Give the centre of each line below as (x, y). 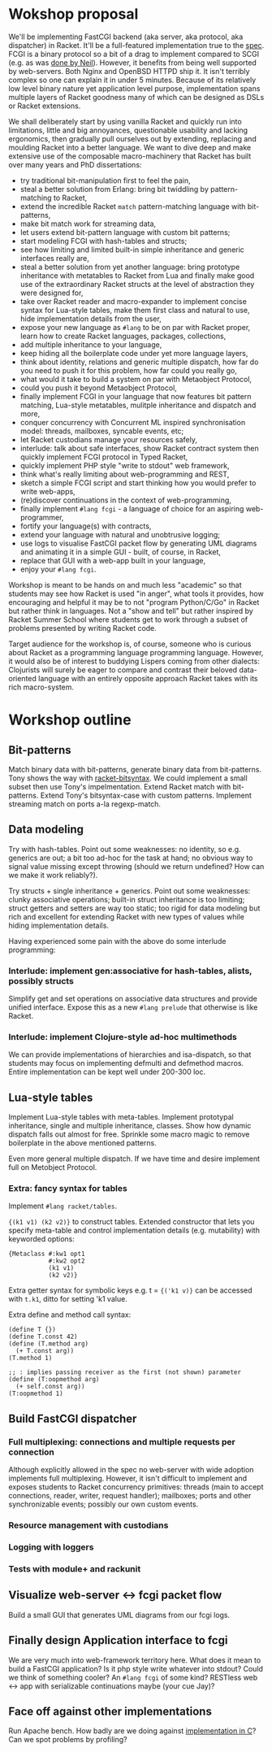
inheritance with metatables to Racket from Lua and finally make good (137, 275)
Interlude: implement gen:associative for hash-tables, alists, (130, 971)
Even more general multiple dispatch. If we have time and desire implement (134, 1159)
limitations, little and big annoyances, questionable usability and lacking (128, 130)
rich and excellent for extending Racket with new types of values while (127, 916)
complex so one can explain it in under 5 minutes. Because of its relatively (132, 80)
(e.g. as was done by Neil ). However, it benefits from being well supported (133, 63)
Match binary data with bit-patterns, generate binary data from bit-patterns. (135, 769)
